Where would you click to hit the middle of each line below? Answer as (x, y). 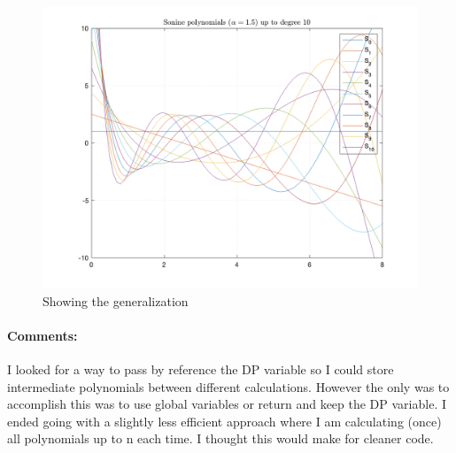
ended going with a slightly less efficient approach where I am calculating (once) (224, 421)
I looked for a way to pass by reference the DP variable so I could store (201, 369)
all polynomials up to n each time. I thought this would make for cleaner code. (220, 438)
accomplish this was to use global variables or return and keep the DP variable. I (227, 404)
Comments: (43, 335)
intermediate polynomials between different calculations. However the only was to (228, 386)
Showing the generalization (116, 300)
